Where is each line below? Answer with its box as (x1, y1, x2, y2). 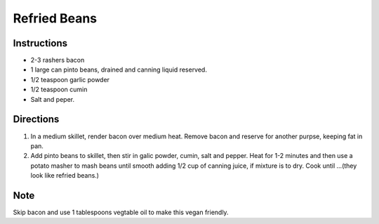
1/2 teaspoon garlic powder (30, 75, 110, 84)
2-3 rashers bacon (30, 56, 85, 65)
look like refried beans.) (30, 171, 100, 180)
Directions (13, 113, 60, 126)
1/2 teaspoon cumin (30, 85, 88, 94)
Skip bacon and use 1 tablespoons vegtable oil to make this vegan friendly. (13, 208, 229, 216)
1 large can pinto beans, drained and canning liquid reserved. (30, 65, 207, 74)
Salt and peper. (30, 95, 75, 103)
